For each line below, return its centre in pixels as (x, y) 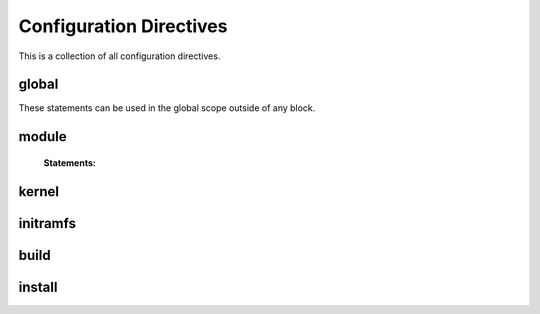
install (38, 286)
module (42, 136)
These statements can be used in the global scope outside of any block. (167, 108)
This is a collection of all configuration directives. (119, 56)
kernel (39, 191)
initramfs (47, 223)
